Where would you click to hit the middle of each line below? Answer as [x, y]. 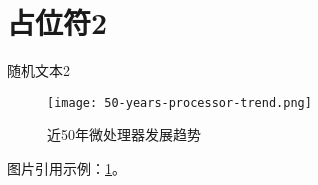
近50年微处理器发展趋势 [124, 134]
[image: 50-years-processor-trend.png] [179, 102]
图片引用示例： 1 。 [66, 167]
